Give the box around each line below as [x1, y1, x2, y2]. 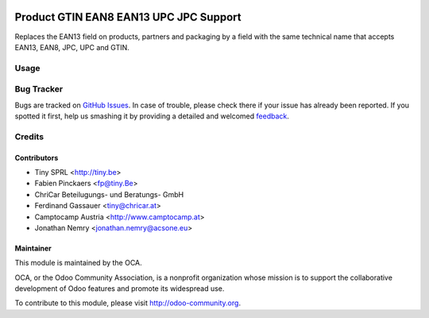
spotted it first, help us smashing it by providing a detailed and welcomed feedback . [14, 111, 290, 121]
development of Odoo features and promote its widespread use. [14, 284, 225, 293]
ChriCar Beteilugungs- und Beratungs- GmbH [34, 189, 184, 199]
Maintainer [14, 243, 52, 253]
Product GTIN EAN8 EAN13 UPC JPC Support [14, 10, 242, 24]
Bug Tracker [14, 83, 64, 95]
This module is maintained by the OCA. [14, 258, 142, 268]
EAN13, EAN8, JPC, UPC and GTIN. [14, 42, 130, 52]
